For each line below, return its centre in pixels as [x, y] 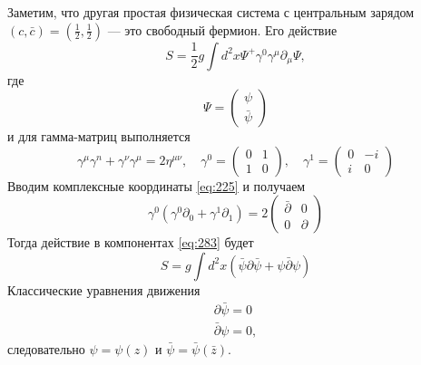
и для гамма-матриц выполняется [99, 136]
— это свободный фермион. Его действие [222, 29]
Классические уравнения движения [104, 289]
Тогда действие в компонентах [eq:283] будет [131, 242]
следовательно [46, 349]
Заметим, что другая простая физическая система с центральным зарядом [211, 12]
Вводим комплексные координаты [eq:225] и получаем [157, 185]
